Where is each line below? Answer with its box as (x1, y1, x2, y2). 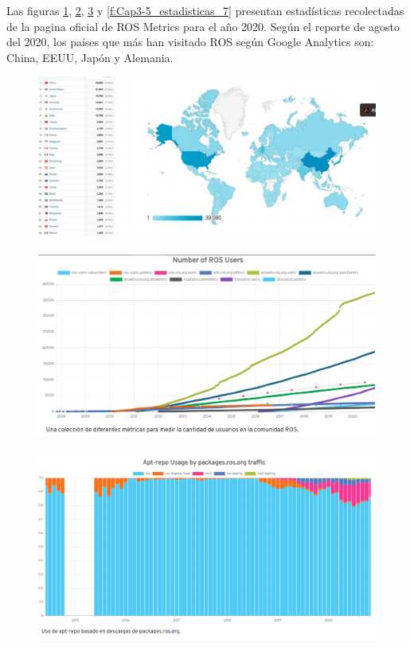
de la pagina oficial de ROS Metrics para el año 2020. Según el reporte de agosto (6, 18, 400, 34)
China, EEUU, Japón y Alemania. (6, 49, 174, 65)
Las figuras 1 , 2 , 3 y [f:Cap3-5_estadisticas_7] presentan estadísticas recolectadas (6, 2, 404, 18)
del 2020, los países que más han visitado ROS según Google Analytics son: (6, 33, 374, 50)
